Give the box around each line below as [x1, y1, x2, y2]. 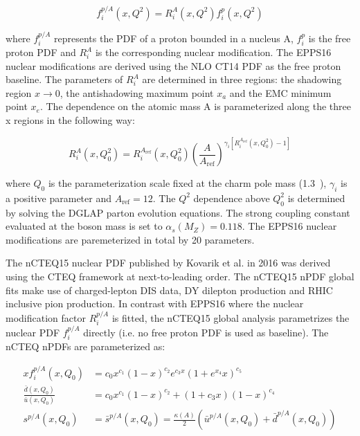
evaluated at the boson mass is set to [6, 219, 163, 233]
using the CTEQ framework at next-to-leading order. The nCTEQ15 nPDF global [6, 269, 354, 284]
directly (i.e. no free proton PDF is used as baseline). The [83, 325, 329, 339]
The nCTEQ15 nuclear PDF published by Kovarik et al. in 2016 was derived [6, 255, 331, 270]
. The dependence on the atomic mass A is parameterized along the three [39, 99, 352, 113]
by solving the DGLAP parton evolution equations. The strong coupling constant [6, 205, 350, 219]
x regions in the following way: [6, 113, 135, 127]
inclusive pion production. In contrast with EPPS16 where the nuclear [6, 296, 304, 311]
